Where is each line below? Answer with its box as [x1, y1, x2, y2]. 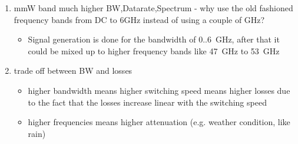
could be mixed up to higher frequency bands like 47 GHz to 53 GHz [28, 44, 280, 57]
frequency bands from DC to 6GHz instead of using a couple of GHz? [14, 13, 265, 25]
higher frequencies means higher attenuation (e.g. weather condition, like [28, 116, 290, 128]
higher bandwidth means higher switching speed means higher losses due [28, 84, 290, 96]
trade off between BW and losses [14, 64, 133, 77]
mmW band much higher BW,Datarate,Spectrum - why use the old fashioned [14, 2, 293, 14]
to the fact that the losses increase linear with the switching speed [28, 96, 267, 108]
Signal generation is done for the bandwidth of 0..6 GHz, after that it [28, 33, 280, 45]
